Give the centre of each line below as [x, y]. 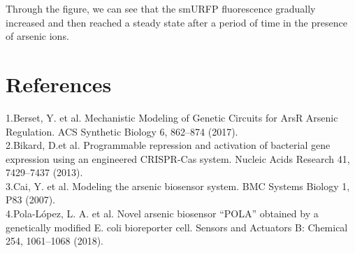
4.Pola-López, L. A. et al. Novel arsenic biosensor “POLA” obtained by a [162, 214]
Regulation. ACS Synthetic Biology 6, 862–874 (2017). [122, 131]
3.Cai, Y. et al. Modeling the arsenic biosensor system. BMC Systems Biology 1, [178, 186]
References [59, 84]
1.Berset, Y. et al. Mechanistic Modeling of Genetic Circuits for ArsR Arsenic [172, 117]
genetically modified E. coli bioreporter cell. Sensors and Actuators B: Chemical [177, 227]
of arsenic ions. [37, 36]
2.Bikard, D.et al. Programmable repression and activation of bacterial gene [168, 145]
